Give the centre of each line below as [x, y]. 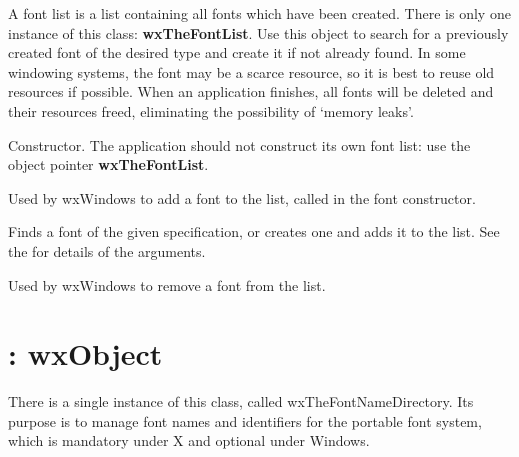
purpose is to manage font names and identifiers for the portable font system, [245, 420]
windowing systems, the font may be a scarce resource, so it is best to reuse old [251, 71]
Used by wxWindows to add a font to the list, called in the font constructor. [242, 197]
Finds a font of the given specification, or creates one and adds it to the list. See [254, 231]
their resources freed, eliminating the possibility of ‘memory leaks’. [211, 110]
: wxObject [85, 353]
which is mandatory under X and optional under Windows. [189, 440]
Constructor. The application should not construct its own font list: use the [239, 144]
